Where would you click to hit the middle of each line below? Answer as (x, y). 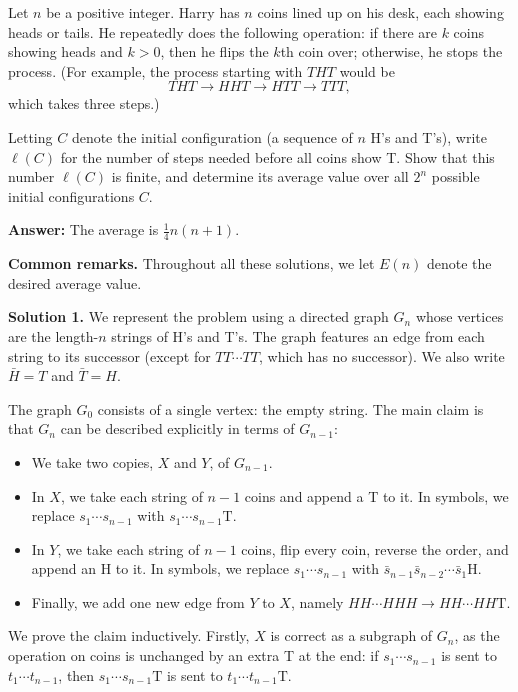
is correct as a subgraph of (351, 635)
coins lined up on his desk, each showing (380, 12)
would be (367, 70)
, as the (477, 635)
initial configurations (71, 195)
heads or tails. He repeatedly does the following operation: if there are (222, 31)
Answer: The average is (83, 229)
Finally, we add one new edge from (138, 601)
